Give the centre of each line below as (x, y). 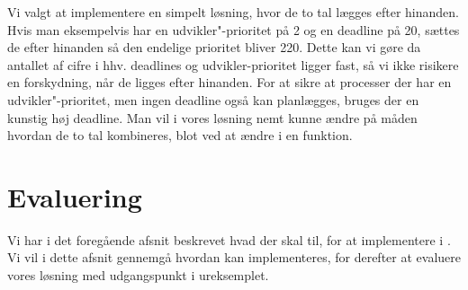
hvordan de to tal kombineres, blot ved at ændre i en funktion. (180, 135)
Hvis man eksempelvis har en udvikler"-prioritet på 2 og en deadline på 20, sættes (234, 29)
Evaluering (75, 196)
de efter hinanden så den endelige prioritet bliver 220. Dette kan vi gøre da (214, 47)
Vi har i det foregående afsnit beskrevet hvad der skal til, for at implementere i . (229, 239)
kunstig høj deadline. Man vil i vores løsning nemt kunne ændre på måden (212, 117)
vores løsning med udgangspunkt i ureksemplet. (138, 275)
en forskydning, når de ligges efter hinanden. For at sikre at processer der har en (229, 82)
